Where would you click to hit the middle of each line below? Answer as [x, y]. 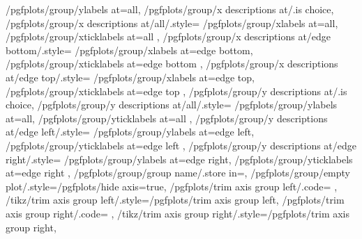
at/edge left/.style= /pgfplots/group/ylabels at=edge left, [130, 132]
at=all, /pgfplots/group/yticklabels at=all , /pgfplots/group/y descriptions [167, 118]
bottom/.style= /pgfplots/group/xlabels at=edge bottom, [129, 50]
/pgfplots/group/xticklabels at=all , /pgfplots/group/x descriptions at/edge [168, 36]
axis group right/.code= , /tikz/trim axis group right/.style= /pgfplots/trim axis [178, 213]
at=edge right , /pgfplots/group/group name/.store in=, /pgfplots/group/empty [178, 173]
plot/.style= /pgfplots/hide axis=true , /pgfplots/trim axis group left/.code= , [172, 186]
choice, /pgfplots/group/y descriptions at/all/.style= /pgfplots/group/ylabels [172, 105]
